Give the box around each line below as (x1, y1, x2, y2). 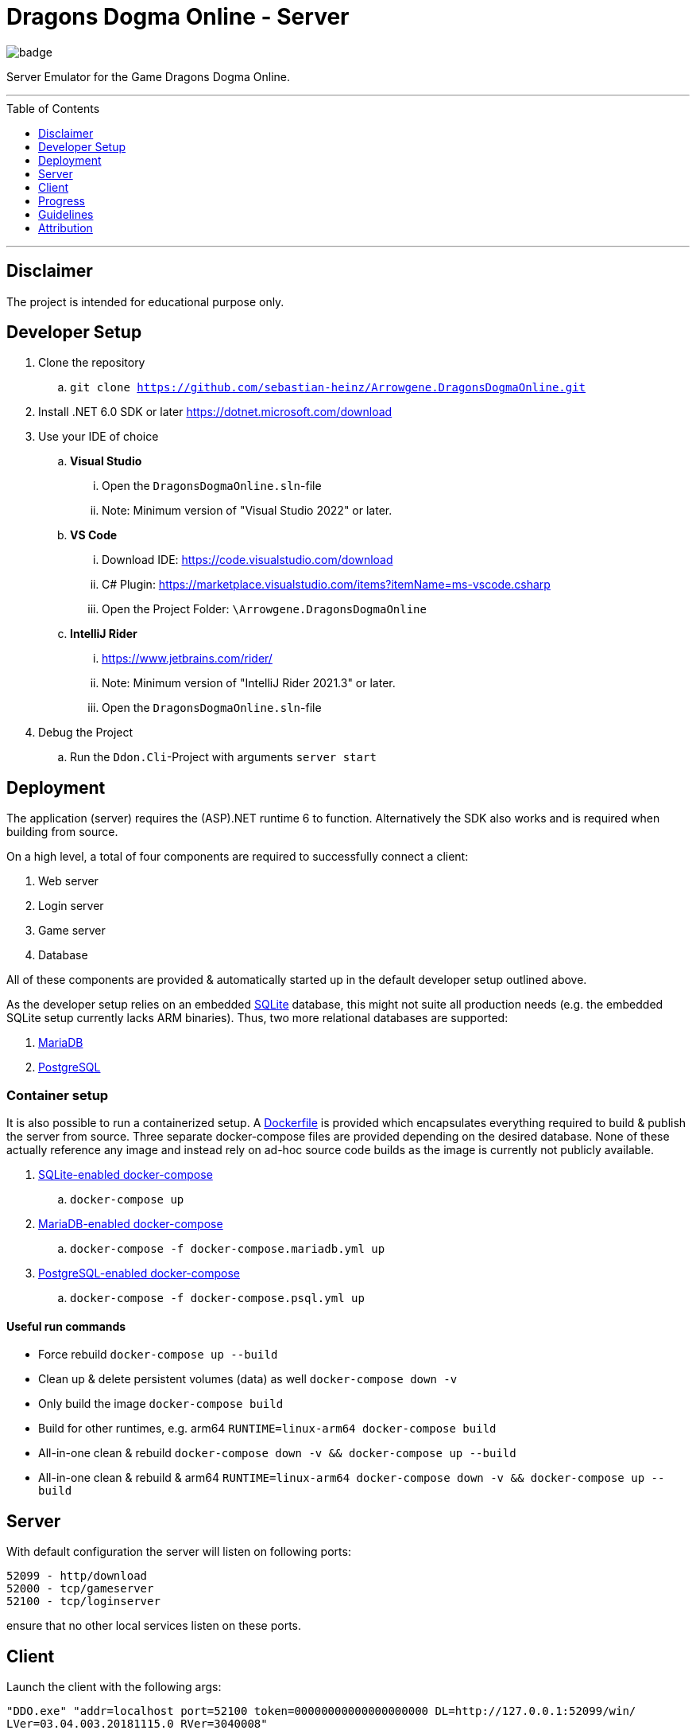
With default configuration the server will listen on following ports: (6, 1545, 351, 1559)
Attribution (38, 220, 93, 235)
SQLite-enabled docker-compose (38, 1168, 213, 1182)
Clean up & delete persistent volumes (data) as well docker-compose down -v (38, 1372, 458, 1386)
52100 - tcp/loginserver (6, 1595, 160, 1608)
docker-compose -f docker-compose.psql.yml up (70, 1292, 365, 1305)
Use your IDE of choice (38, 430, 159, 444)
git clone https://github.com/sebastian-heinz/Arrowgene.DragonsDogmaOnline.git (70, 381, 586, 395)
